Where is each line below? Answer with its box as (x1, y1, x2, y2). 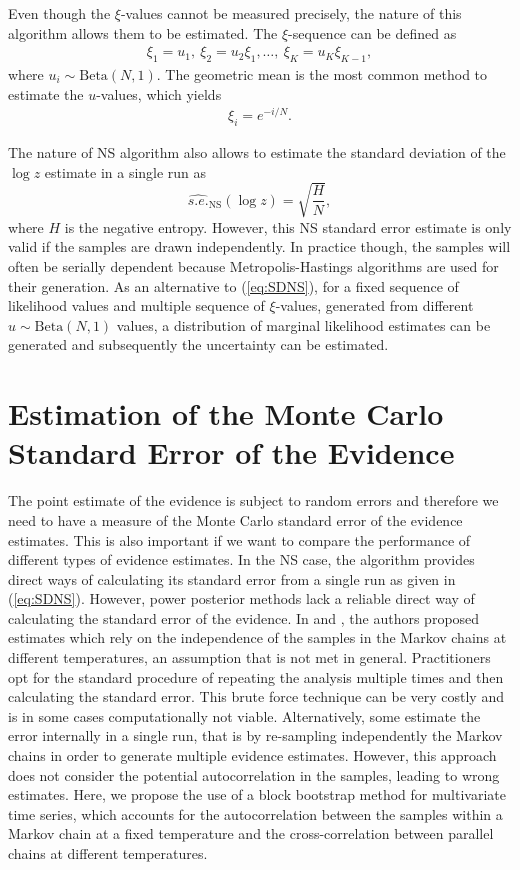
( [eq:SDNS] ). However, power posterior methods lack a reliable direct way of (8, 588, 475, 609)
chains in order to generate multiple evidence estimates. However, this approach (8, 745, 497, 766)
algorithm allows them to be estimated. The (8, 22, 278, 43)
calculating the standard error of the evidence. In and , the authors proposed (8, 607, 480, 628)
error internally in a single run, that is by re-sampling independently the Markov (8, 725, 503, 746)
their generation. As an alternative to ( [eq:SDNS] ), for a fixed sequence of (8, 275, 459, 296)
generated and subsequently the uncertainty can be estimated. (8, 334, 389, 355)
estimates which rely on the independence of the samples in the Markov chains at (8, 627, 507, 648)
